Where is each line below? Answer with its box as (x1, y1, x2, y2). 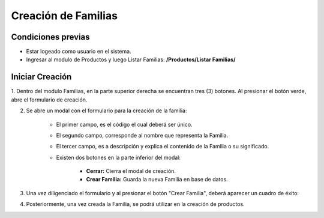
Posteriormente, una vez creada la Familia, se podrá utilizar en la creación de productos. (26, 201, 245, 208)
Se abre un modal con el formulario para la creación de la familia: (26, 107, 187, 114)
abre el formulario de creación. (11, 96, 88, 103)
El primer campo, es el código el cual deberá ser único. (56, 121, 193, 128)
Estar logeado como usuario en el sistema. (26, 48, 131, 55)
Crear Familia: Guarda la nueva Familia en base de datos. (86, 176, 228, 183)
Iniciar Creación (11, 72, 72, 82)
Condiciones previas (11, 32, 90, 42)
